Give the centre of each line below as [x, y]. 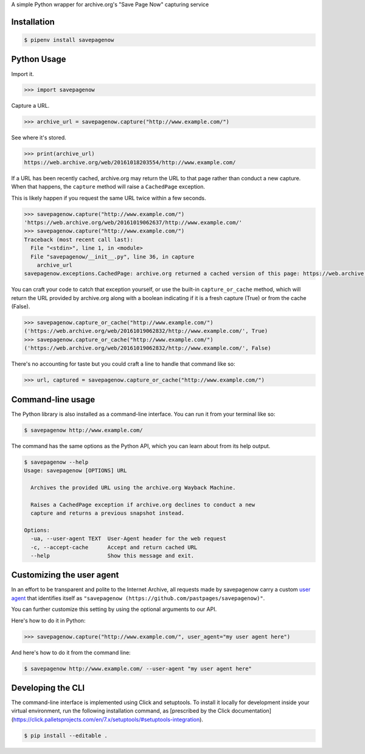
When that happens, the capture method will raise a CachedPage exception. [108, 187]
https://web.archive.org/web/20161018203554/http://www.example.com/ [130, 162]
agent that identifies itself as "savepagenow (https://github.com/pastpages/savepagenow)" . [138, 598]
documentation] [252, 711]
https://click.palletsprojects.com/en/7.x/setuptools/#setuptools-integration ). [108, 719]
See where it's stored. [39, 138]
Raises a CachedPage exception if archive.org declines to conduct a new [143, 504]
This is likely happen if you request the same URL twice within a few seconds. [109, 198]
